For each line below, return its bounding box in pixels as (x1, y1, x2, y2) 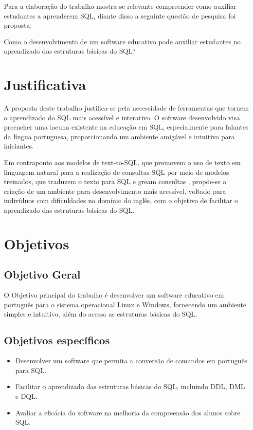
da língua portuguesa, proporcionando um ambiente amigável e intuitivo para (4, 131, 235, 141)
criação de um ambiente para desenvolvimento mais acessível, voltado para (4, 186, 226, 196)
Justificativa (4, 75, 86, 94)
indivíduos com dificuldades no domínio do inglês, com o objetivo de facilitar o (4, 195, 238, 206)
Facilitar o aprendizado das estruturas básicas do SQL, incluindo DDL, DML (15, 381, 245, 392)
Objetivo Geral (4, 267, 81, 282)
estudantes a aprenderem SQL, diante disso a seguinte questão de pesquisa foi (4, 10, 236, 20)
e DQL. (15, 391, 37, 401)
